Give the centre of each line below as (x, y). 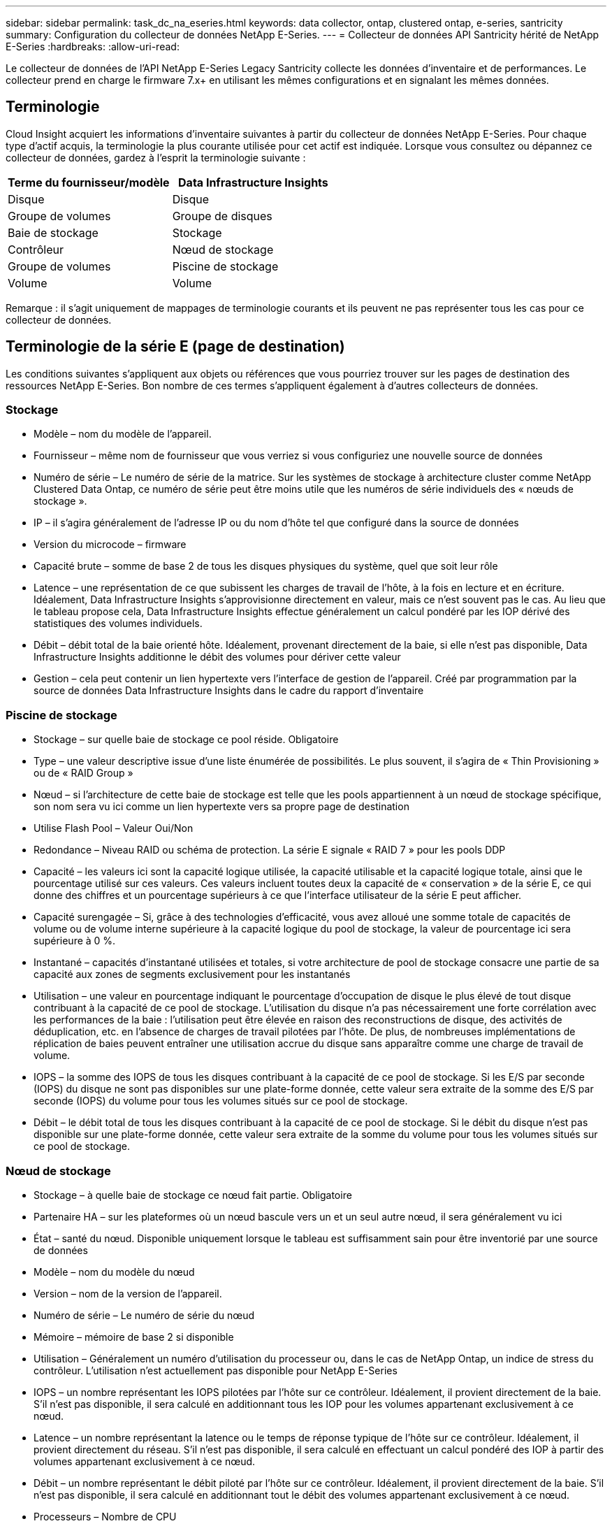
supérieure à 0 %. (75, 941)
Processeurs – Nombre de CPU (105, 1516)
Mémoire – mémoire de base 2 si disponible (134, 1337)
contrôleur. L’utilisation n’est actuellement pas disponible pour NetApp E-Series (216, 1370)
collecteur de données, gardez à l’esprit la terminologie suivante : (156, 157)
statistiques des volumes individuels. (118, 624)
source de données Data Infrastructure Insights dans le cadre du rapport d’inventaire (229, 691)
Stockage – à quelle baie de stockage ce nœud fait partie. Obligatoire (193, 1195)
